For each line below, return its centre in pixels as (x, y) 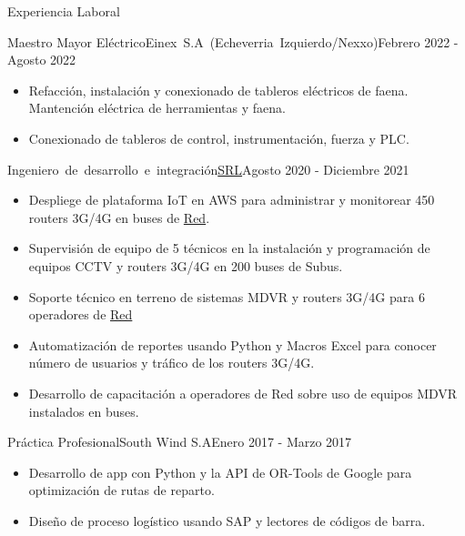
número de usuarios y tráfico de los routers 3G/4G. (172, 363)
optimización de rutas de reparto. (121, 490)
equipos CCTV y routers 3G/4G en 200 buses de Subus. (186, 265)
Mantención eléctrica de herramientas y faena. (157, 108)
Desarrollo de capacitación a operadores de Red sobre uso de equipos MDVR (243, 393)
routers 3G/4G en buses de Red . (119, 217)
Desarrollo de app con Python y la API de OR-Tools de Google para (220, 472)
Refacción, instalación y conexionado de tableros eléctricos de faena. (218, 90)
